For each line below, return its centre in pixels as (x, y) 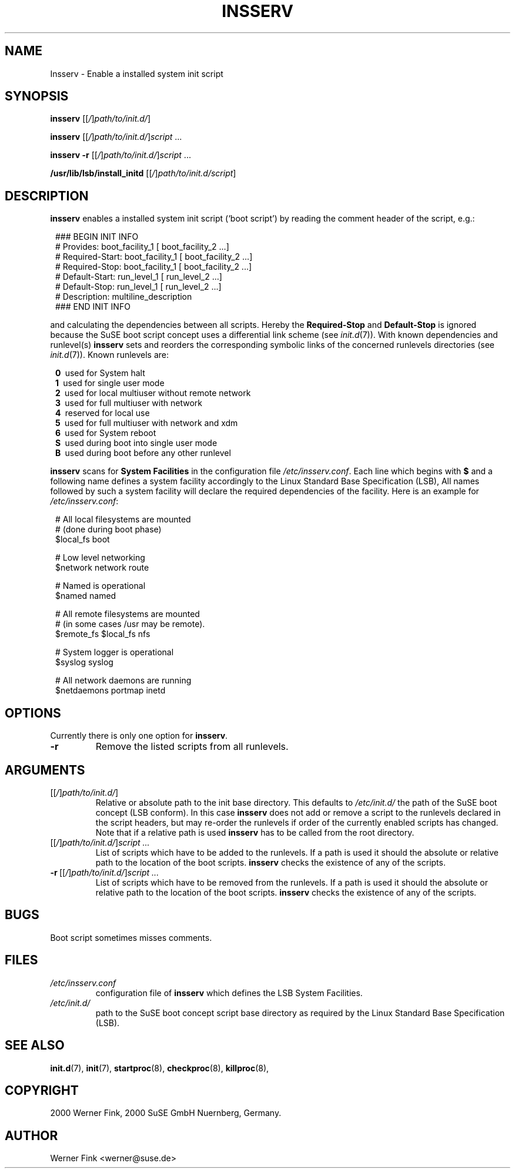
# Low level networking (100, 558)
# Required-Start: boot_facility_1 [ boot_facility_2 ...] (154, 257)
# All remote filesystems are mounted (128, 614)
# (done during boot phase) (108, 529)
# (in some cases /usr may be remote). (130, 624)
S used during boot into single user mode (136, 443)
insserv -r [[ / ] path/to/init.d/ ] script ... (121, 155)
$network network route (102, 568)
